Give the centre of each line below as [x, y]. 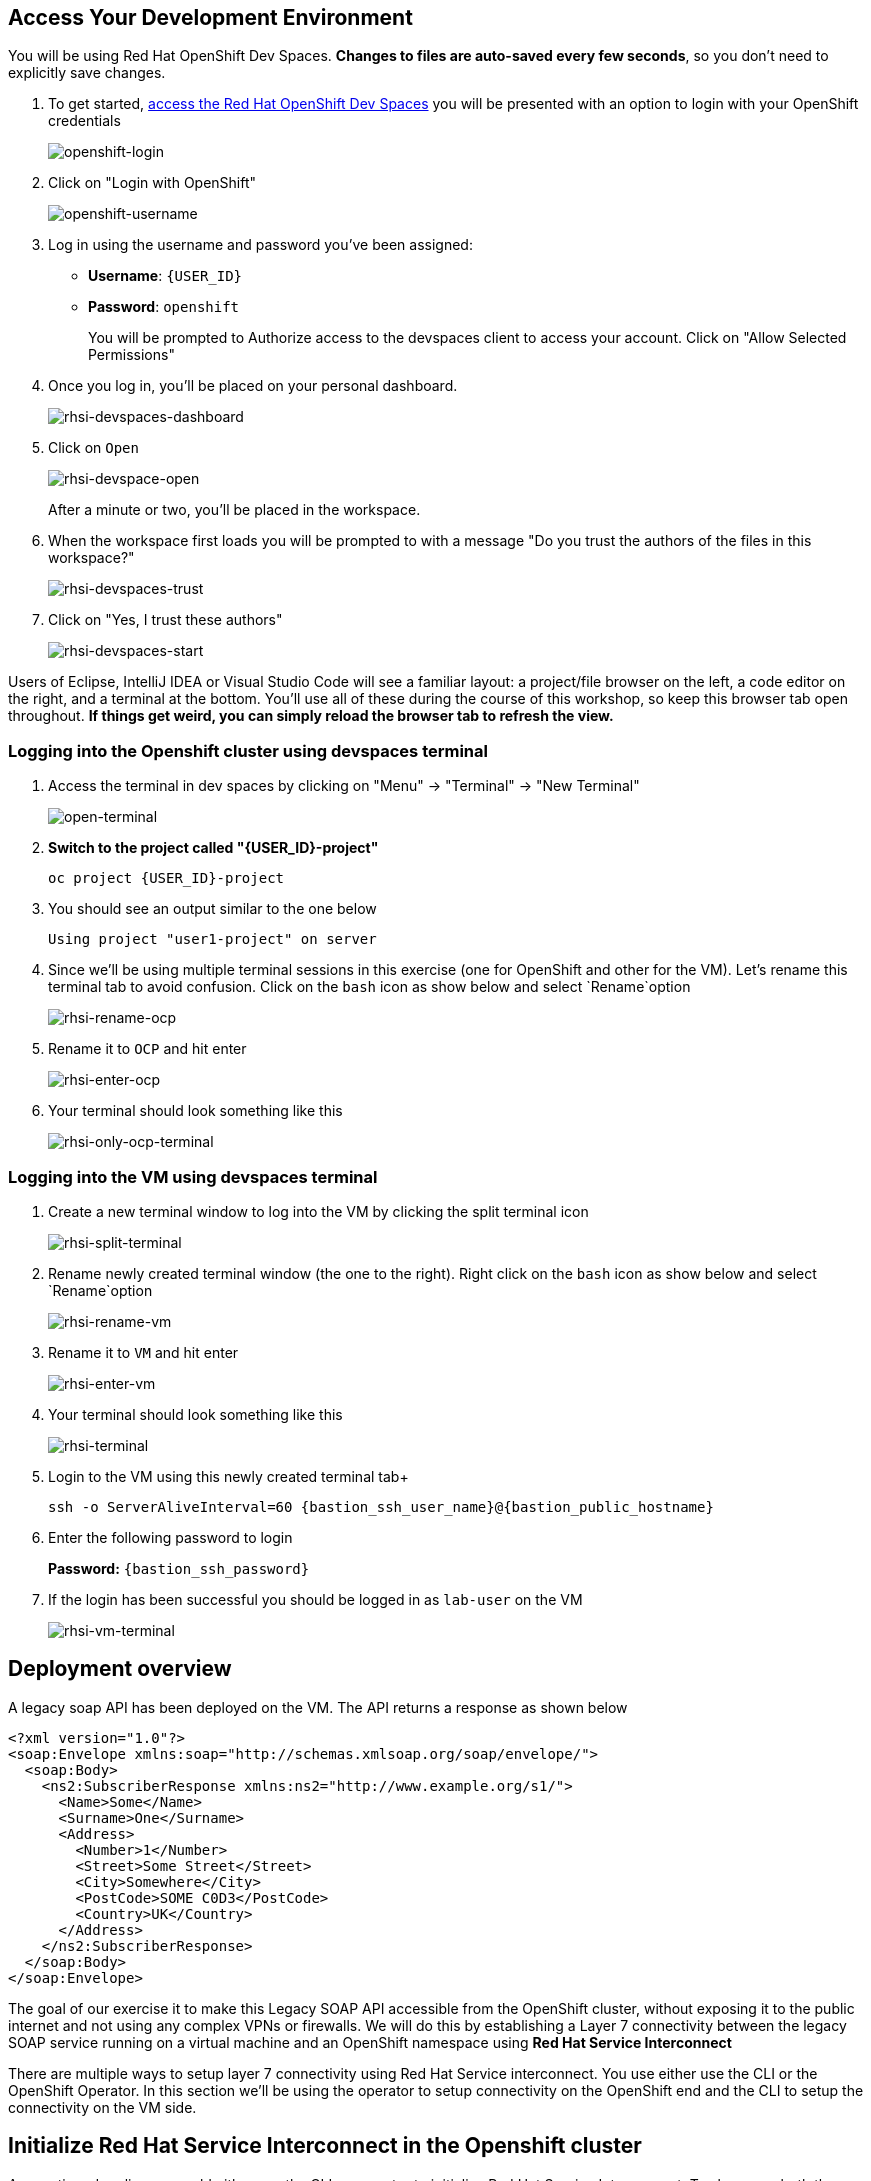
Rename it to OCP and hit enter [147, 1049]
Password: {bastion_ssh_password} [179, 1568]
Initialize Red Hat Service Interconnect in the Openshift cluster [325, 2146]
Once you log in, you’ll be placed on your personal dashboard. [253, 386]
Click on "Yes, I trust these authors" [165, 620]
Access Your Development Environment [210, 17]
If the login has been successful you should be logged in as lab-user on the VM [315, 1599]
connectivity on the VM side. [102, 2107]
